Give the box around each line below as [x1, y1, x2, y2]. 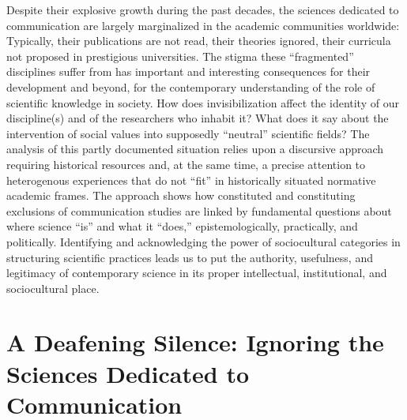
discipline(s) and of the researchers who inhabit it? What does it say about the [6, 110, 389, 126]
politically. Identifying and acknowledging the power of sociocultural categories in [6, 233, 401, 249]
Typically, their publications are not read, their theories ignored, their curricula [6, 32, 391, 49]
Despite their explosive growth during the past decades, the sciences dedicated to [6, 2, 399, 17]
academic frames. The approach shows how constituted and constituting [6, 187, 356, 204]
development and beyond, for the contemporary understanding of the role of [6, 78, 375, 95]
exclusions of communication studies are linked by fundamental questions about [6, 202, 392, 219]
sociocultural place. [6, 279, 100, 296]
